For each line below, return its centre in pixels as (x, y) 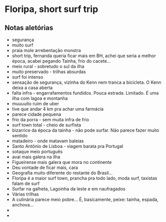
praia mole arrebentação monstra (46, 50)
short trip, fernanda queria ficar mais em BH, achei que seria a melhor (84, 56)
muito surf (22, 45)
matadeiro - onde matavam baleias (48, 141)
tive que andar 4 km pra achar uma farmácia (57, 109)
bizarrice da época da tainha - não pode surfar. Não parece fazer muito (85, 130)
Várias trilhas (25, 194)
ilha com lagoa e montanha (40, 98)
